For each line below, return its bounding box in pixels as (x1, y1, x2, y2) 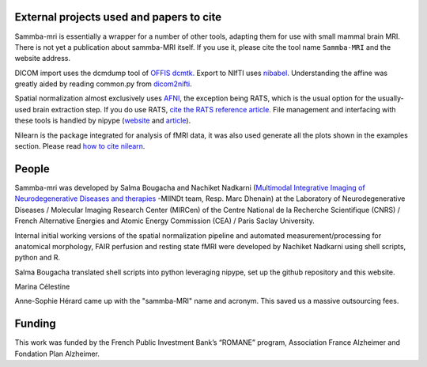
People (14, 162, 51, 176)
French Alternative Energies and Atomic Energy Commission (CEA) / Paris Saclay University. (14, 216, 316, 225)
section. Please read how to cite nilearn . (14, 142, 145, 151)
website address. (14, 54, 71, 63)
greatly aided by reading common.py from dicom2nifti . (14, 79, 193, 89)
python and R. (14, 253, 61, 263)
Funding (14, 317, 57, 331)
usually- (377, 93, 405, 103)
